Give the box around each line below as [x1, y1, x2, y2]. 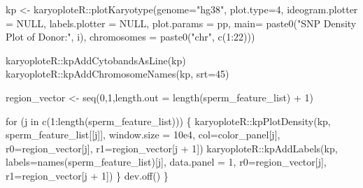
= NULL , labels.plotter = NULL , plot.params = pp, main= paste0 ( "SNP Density [6, 15, 357, 30]
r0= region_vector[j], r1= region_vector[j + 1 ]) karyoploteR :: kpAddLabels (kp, [6, 140, 338, 155]
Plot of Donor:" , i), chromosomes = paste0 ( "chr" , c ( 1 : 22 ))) [6, 29, 255, 44]
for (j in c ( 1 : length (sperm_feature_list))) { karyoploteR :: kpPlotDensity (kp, [6, 113, 331, 128]
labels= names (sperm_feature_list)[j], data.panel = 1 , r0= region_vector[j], [6, 154, 327, 169]
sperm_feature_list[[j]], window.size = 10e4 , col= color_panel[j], [6, 127, 280, 142]
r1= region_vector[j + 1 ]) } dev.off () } [6, 168, 169, 182]
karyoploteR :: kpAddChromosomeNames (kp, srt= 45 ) [6, 66, 229, 81]
